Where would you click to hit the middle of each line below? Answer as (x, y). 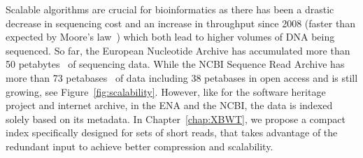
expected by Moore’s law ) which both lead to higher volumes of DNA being (170, 37)
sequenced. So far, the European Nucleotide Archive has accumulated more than (178, 50)
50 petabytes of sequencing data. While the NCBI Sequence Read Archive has (175, 64)
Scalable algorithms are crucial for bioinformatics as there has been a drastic (170, 9)
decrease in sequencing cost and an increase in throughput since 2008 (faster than (180, 23)
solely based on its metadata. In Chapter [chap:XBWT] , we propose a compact (176, 118)
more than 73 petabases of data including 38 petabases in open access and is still (182, 77)
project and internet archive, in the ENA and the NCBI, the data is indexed (169, 105)
